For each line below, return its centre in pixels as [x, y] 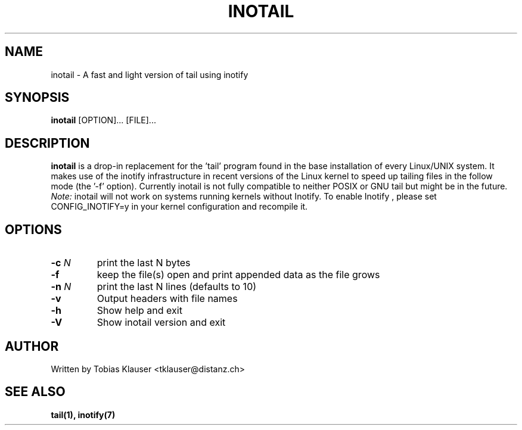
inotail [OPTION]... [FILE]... [103, 120]
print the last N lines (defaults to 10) [177, 287]
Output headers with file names [167, 299]
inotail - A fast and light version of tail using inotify [150, 74]
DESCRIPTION [47, 143]
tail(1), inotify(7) [83, 415]
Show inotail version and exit [161, 322]
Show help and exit [139, 311]
